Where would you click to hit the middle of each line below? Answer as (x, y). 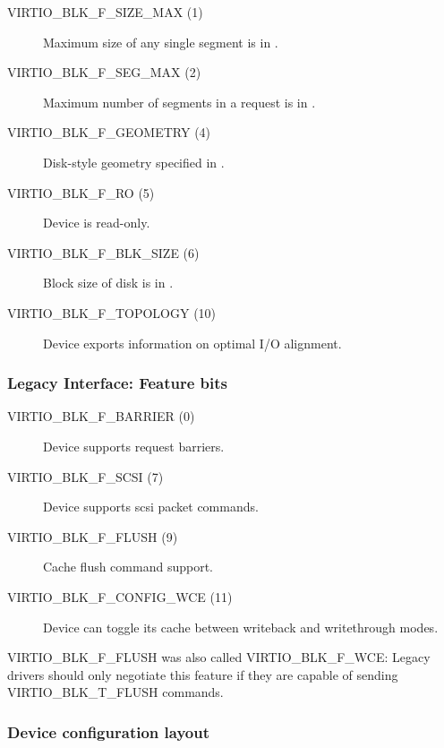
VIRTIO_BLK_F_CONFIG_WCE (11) (120, 596)
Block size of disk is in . (108, 283)
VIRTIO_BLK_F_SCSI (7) (85, 476)
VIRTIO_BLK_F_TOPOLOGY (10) (112, 312)
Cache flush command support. (128, 567)
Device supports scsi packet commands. (151, 507)
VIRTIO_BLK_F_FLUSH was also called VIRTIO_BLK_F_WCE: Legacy (219, 657)
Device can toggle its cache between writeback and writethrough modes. (241, 627)
